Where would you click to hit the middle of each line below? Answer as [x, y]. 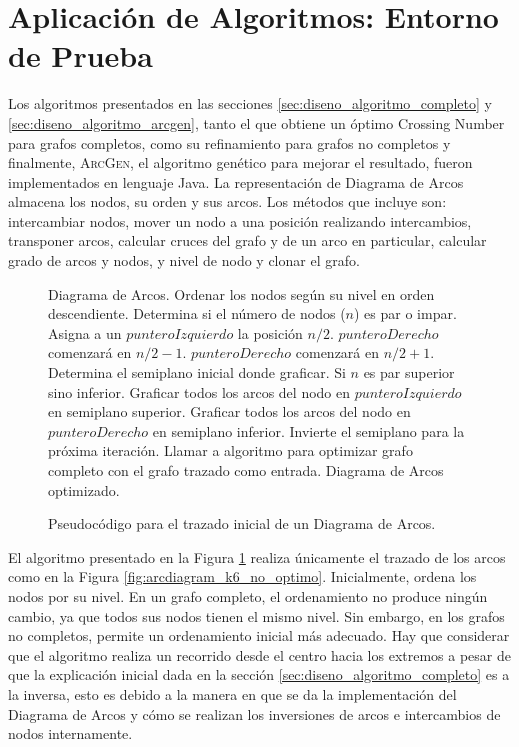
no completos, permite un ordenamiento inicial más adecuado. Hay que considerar [259, 635]
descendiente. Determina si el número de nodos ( [197, 313]
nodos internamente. [70, 733]
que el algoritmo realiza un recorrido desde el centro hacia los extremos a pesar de [260, 654]
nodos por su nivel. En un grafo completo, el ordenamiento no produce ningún [248, 595]
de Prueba [80, 55]
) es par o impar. [405, 313]
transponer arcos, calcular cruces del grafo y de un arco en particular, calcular [247, 240]
